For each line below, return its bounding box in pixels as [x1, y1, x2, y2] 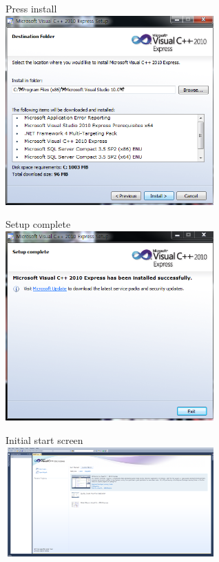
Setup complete [6, 217, 71, 231]
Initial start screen [6, 432, 83, 447]
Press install [6, 1, 57, 15]
